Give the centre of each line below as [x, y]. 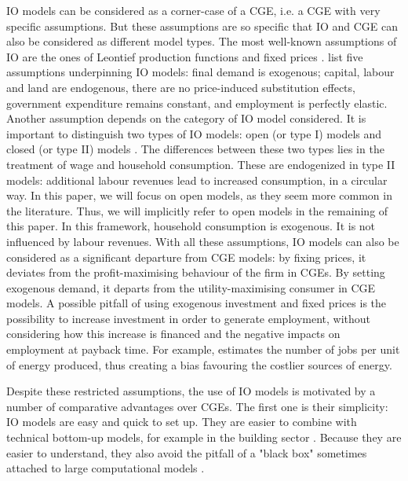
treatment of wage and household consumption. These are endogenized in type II [201, 164]
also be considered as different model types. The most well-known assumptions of [202, 41]
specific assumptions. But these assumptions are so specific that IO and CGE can [202, 26]
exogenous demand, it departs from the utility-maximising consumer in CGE [191, 287]
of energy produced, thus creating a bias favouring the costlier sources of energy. [199, 364]
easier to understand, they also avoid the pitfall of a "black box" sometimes [187, 452]
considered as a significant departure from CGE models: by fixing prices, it [186, 257]
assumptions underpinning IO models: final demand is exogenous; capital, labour [200, 72]
